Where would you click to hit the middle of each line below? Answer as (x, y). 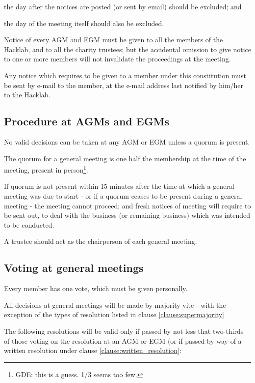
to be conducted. (29, 224)
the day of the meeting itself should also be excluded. (84, 23)
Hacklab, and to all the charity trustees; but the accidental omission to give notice (127, 49)
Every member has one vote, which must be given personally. (96, 288)
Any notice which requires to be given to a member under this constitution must (125, 75)
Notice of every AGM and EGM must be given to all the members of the (114, 40)
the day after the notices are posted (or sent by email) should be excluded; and (123, 6)
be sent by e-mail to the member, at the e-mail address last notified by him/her (124, 85)
